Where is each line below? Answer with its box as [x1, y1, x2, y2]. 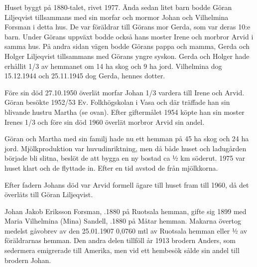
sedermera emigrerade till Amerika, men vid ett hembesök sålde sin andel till [4, 245, 240, 256]
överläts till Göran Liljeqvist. [4, 189, 93, 200]
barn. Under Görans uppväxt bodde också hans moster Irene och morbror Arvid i [4, 31, 254, 41]
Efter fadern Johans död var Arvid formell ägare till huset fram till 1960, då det [4, 179, 249, 190]
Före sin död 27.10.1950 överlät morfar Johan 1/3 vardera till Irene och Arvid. [4, 87, 245, 97]
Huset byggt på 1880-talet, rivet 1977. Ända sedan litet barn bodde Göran [4, 2, 232, 12]
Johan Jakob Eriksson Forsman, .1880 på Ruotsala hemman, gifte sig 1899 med [4, 206, 247, 216]
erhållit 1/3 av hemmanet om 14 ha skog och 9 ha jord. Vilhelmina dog [4, 60, 222, 71]
